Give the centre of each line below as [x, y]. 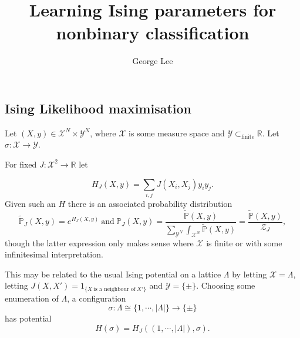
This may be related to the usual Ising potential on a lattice [113, 274]
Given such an [30, 203]
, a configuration [97, 298]
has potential [28, 318]
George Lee [153, 61]
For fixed [21, 164]
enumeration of [32, 298]
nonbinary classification [153, 33]
